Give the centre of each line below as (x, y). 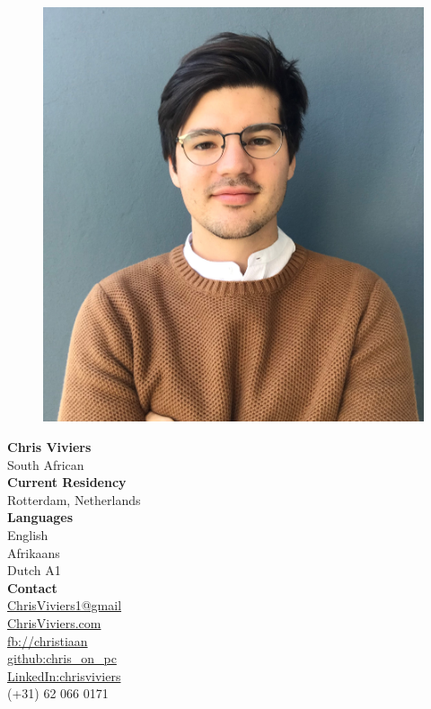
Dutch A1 (34, 570)
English (28, 534)
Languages (40, 517)
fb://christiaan (48, 640)
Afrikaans (34, 552)
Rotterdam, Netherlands (74, 499)
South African (46, 464)
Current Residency (67, 482)
